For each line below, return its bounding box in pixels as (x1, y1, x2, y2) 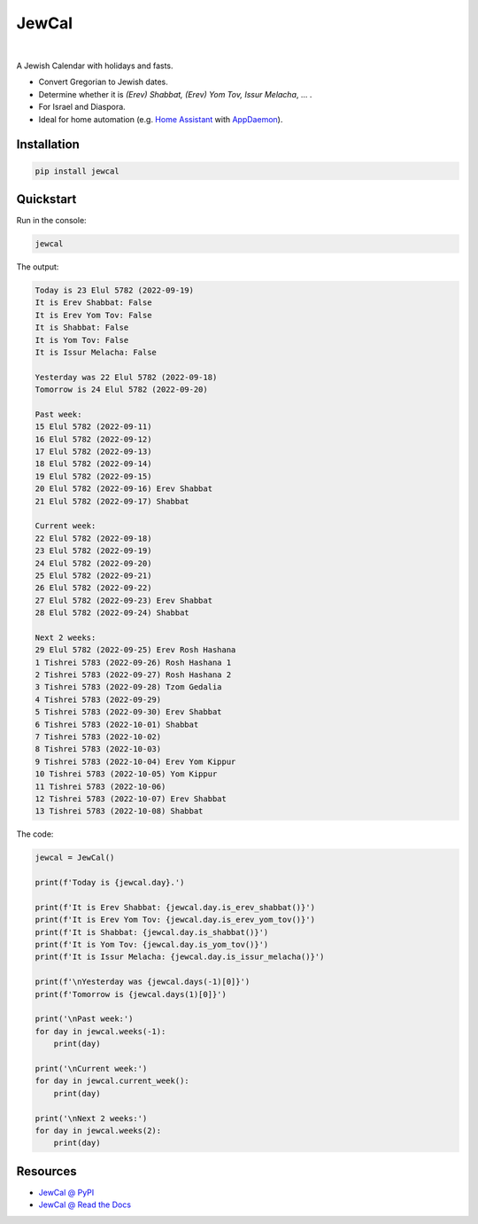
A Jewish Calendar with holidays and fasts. (16, 60, 173, 71)
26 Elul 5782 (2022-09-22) (35, 583, 152, 593)
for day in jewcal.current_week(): (35, 1076, 189, 1086)
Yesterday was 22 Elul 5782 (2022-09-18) (35, 372, 218, 382)
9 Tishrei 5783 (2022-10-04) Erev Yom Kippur (35, 756, 236, 767)
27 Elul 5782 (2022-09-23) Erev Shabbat (35, 595, 212, 605)
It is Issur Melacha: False (35, 347, 157, 357)
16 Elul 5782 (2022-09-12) (35, 434, 152, 444)
